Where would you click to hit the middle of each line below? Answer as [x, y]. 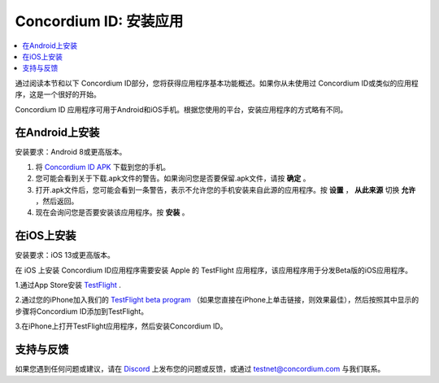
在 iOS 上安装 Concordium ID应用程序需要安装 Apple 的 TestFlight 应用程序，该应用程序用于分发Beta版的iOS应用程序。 [214, 270]
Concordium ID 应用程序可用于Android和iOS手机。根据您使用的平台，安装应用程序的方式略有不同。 [181, 109]
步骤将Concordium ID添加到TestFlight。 [82, 311]
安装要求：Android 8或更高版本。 [71, 152]
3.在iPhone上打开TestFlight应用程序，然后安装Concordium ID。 [121, 326]
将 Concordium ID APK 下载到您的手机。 [103, 167]
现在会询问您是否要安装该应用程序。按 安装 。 [112, 212]
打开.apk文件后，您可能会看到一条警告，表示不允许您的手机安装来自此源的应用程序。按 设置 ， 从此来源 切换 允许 [226, 189]
